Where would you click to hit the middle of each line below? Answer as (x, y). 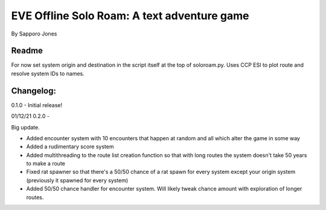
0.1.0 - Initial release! (37, 105)
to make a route (46, 164)
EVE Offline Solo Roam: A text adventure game (130, 16)
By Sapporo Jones (34, 34)
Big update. (25, 127)
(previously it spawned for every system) (77, 180)
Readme (27, 51)
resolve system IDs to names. (48, 73)
